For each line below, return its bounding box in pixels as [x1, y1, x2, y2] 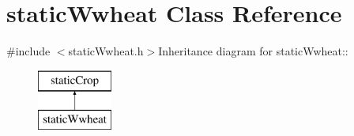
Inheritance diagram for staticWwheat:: [158, 43, 348, 59]
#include [6, 43, 51, 59]
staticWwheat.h [68, 43, 144, 59]
